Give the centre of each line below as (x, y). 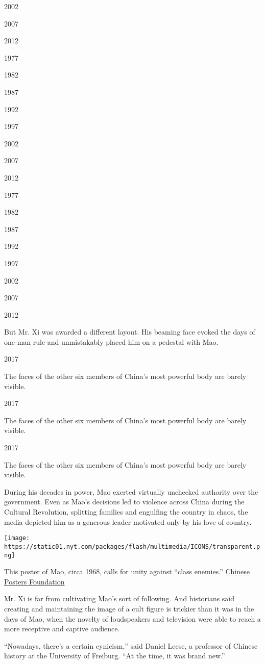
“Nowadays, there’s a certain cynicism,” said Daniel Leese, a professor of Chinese (131, 645)
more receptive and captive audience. (62, 629)
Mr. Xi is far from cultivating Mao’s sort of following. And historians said (119, 598)
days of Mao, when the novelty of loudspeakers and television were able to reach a (132, 618)
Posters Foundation (34, 581)
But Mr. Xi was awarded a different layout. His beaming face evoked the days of (130, 332)
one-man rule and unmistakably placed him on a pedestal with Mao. (111, 341)
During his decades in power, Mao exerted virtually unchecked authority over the (131, 491)
